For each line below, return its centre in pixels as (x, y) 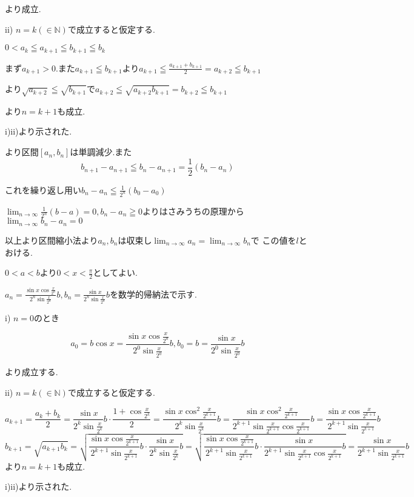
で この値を (273, 240)
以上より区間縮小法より (52, 240)
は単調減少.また (101, 152)
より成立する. (32, 372)
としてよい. (115, 272)
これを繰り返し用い (43, 189)
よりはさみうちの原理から (193, 211)
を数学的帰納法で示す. (154, 294)
